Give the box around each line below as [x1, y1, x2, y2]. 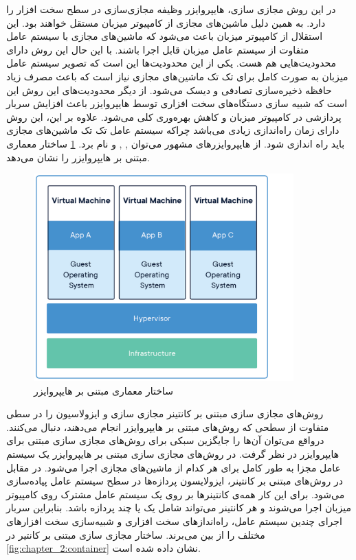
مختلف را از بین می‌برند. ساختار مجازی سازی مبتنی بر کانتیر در [6, 527, 265, 541]
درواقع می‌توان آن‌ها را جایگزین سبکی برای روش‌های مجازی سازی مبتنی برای [6, 433, 324, 447]
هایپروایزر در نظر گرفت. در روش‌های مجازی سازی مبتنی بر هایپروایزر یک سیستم [6, 447, 340, 460]
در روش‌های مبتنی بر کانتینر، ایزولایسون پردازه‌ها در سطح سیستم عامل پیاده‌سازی [6, 474, 343, 488]
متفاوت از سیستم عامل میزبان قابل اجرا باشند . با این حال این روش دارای [6, 42, 309, 56]
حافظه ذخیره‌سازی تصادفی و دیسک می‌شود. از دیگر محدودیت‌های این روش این [6, 82, 332, 97]
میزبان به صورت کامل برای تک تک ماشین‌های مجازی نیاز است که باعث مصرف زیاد [6, 69, 348, 83]
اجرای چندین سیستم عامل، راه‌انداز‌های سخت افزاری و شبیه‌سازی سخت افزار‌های [6, 513, 342, 528]
